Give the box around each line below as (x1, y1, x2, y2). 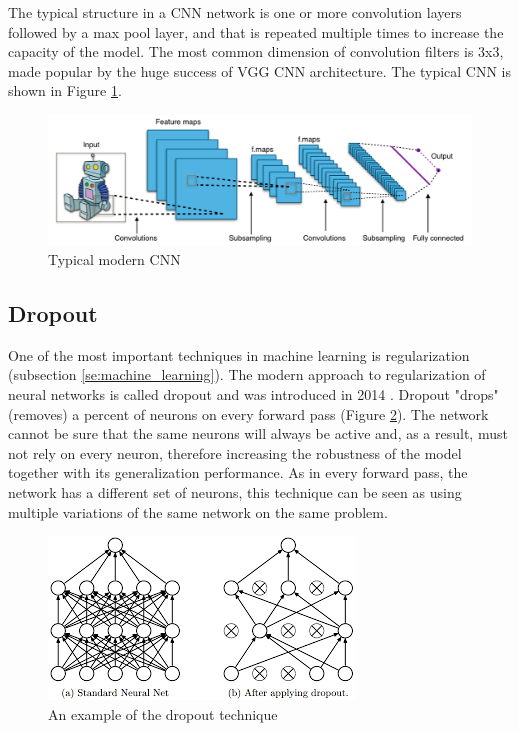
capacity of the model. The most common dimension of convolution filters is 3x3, (8, 41, 504, 62)
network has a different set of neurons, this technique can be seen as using (8, 481, 462, 502)
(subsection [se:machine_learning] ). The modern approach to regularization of (8, 364, 486, 385)
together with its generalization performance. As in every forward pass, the (8, 462, 468, 483)
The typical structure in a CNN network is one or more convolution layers (8, 2, 462, 22)
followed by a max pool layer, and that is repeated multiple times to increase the (8, 21, 504, 42)
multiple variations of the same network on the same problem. (8, 501, 388, 522)
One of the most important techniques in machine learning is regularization (8, 344, 470, 365)
